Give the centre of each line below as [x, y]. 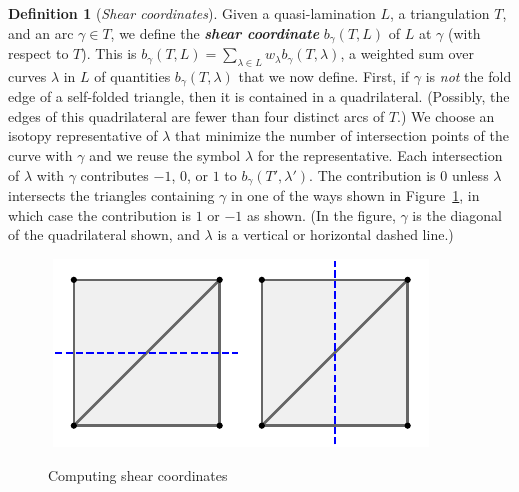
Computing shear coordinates [138, 474]
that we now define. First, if [324, 75]
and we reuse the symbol [165, 155]
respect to [38, 53]
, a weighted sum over [407, 53]
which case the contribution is [99, 214]
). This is [109, 53]
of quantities [132, 75]
